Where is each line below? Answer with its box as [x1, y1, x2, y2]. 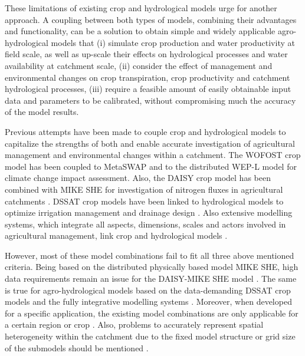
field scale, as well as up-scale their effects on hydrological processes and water [5, 48, 288, 60]
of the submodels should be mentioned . [5, 341, 149, 354]
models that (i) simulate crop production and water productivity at [51, 36, 295, 48]
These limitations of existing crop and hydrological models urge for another [5, 2, 277, 14]
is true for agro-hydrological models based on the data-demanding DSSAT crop [5, 284, 291, 296]
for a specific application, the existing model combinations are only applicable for [5, 306, 299, 319]
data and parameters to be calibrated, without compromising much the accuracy [5, 94, 296, 106]
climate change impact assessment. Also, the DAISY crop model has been [5, 172, 271, 184]
